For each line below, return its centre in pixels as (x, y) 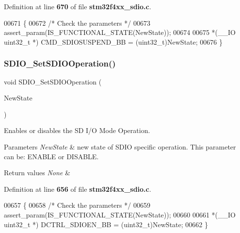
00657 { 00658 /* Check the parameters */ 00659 (77, 205)
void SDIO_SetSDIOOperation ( (53, 81)
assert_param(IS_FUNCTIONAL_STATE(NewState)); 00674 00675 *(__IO (120, 32)
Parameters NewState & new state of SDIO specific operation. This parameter (120, 146)
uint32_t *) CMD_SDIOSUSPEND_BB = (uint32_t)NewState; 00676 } (113, 42)
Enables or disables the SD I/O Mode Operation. (77, 130)
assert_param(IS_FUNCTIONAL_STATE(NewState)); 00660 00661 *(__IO (120, 214)
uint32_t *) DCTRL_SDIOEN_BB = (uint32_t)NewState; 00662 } (106, 224)
